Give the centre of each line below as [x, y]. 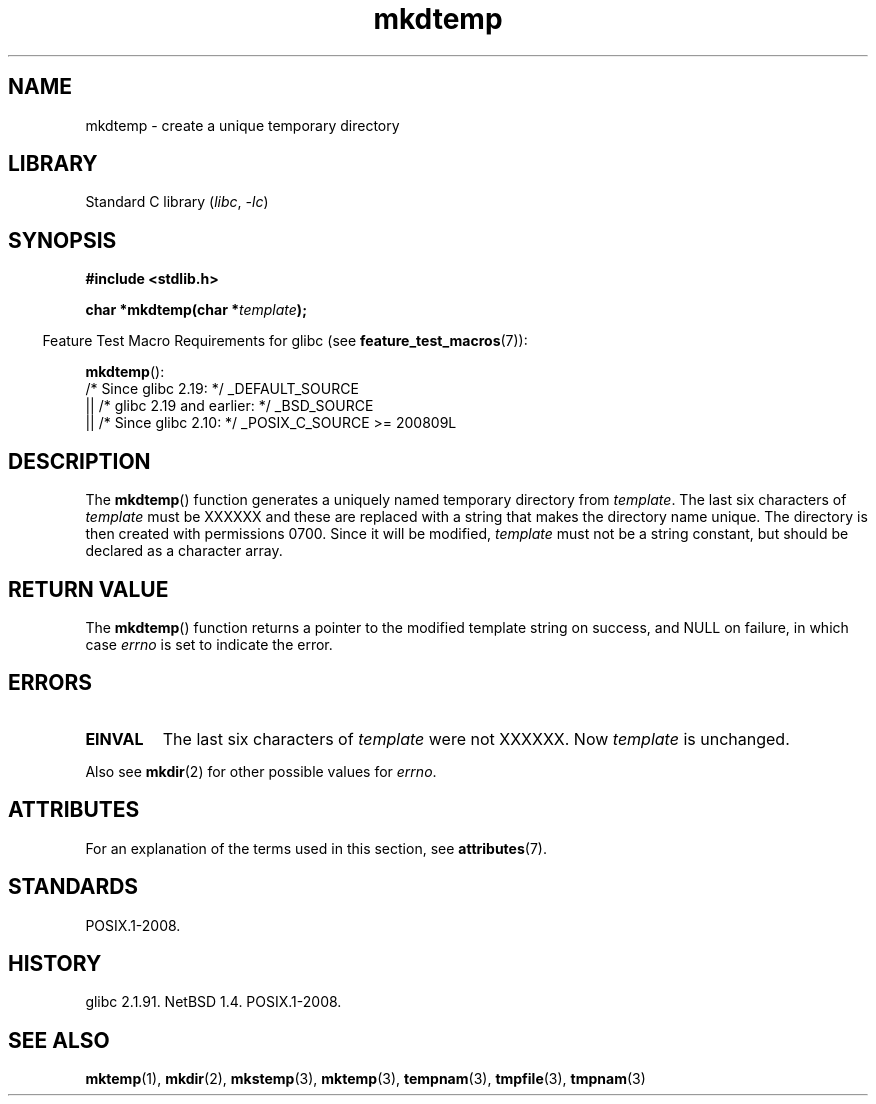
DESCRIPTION [79, 461]
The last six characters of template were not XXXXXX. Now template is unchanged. [476, 738]
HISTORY [55, 963]
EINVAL [114, 738]
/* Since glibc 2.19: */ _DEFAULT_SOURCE [222, 389]
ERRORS [50, 683]
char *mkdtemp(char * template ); [196, 310]
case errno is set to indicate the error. [209, 644]
